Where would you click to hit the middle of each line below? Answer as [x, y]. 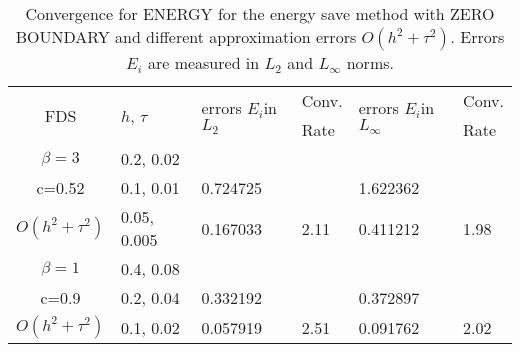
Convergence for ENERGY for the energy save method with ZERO [260, 13]
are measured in [203, 62]
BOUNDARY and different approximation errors [186, 36]
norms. [370, 62]
